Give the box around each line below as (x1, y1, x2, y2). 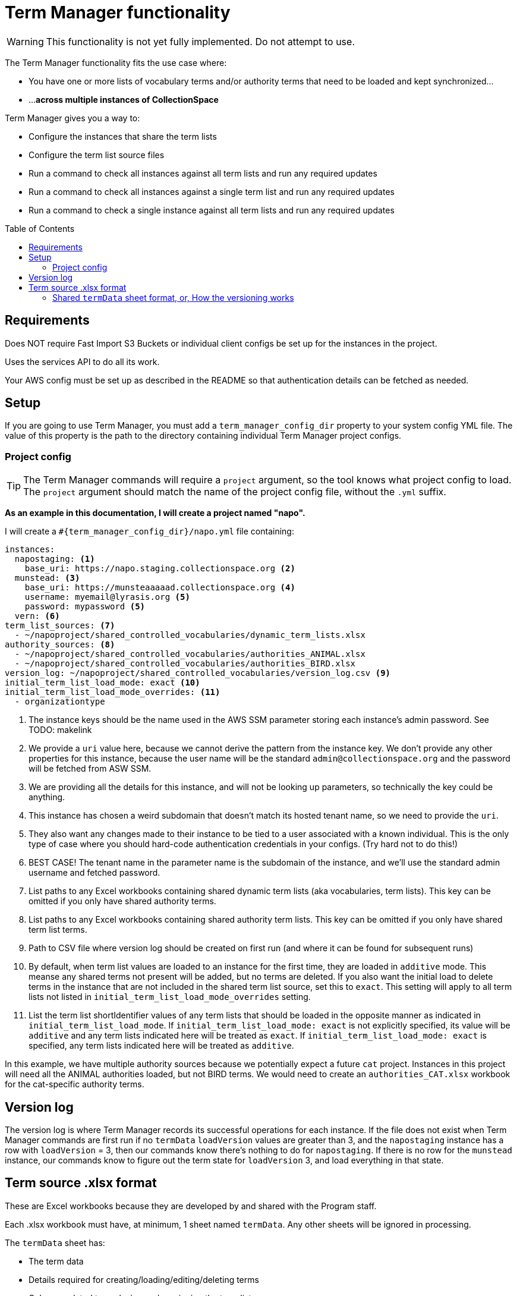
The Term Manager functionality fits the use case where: (5, 57, 227, 68)
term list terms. (29, 924, 87, 935)
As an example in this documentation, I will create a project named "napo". (5, 508, 305, 518)
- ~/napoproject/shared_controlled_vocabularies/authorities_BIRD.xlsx (14, 659, 356, 669)
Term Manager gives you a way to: (5, 112, 140, 123)
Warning (7, 35, 44, 48)
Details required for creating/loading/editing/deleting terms (29, 1274, 259, 1285)
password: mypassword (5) (24, 602, 146, 612)
